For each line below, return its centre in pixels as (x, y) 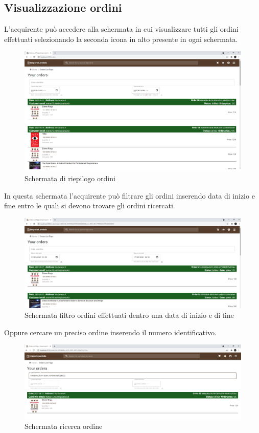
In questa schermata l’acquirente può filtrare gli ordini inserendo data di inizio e (129, 195)
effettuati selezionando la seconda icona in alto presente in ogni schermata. (121, 39)
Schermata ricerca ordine (64, 426)
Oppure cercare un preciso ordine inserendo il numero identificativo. (110, 332)
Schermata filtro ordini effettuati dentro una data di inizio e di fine (129, 315)
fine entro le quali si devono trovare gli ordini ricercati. (90, 205)
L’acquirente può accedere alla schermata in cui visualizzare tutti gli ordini (121, 29)
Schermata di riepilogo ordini (70, 178)
